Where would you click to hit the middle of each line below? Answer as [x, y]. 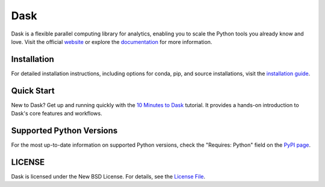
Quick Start [33, 90]
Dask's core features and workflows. [57, 114]
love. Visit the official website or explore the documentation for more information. [112, 41]
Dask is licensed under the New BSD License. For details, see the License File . [108, 176]
